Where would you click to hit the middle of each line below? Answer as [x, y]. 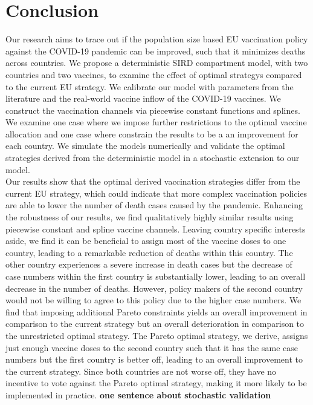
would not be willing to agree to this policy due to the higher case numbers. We [153, 300]
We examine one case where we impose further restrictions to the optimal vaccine [156, 122]
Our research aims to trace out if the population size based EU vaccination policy [157, 39]
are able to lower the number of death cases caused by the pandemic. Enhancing [154, 205]
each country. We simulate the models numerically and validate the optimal [145, 146]
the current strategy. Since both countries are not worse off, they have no [141, 371]
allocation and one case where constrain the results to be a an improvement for [152, 133]
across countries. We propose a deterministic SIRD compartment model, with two [157, 63]
